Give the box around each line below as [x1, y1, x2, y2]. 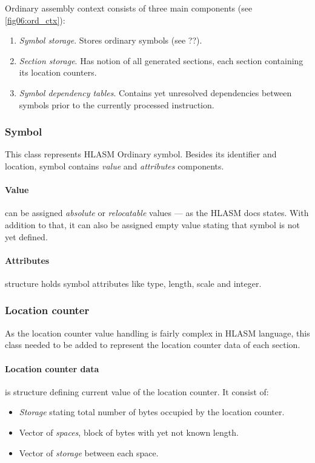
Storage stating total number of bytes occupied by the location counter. [19, 406, 285, 418]
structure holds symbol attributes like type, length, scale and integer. [5, 277, 262, 289]
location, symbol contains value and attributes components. [5, 159, 224, 172]
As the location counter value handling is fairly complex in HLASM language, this [5, 326, 310, 339]
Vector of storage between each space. [19, 446, 159, 459]
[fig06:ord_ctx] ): [5, 13, 65, 26]
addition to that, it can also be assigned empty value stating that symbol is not [5, 218, 300, 231]
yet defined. [5, 230, 48, 243]
